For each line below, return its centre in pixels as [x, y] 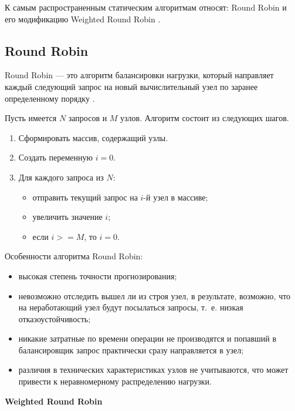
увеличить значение [67, 217]
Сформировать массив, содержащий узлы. [93, 137]
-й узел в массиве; [176, 197]
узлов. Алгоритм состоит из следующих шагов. [205, 118]
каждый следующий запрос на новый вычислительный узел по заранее [131, 86]
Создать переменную [55, 157]
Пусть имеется [31, 118]
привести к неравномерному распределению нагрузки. [115, 381]
